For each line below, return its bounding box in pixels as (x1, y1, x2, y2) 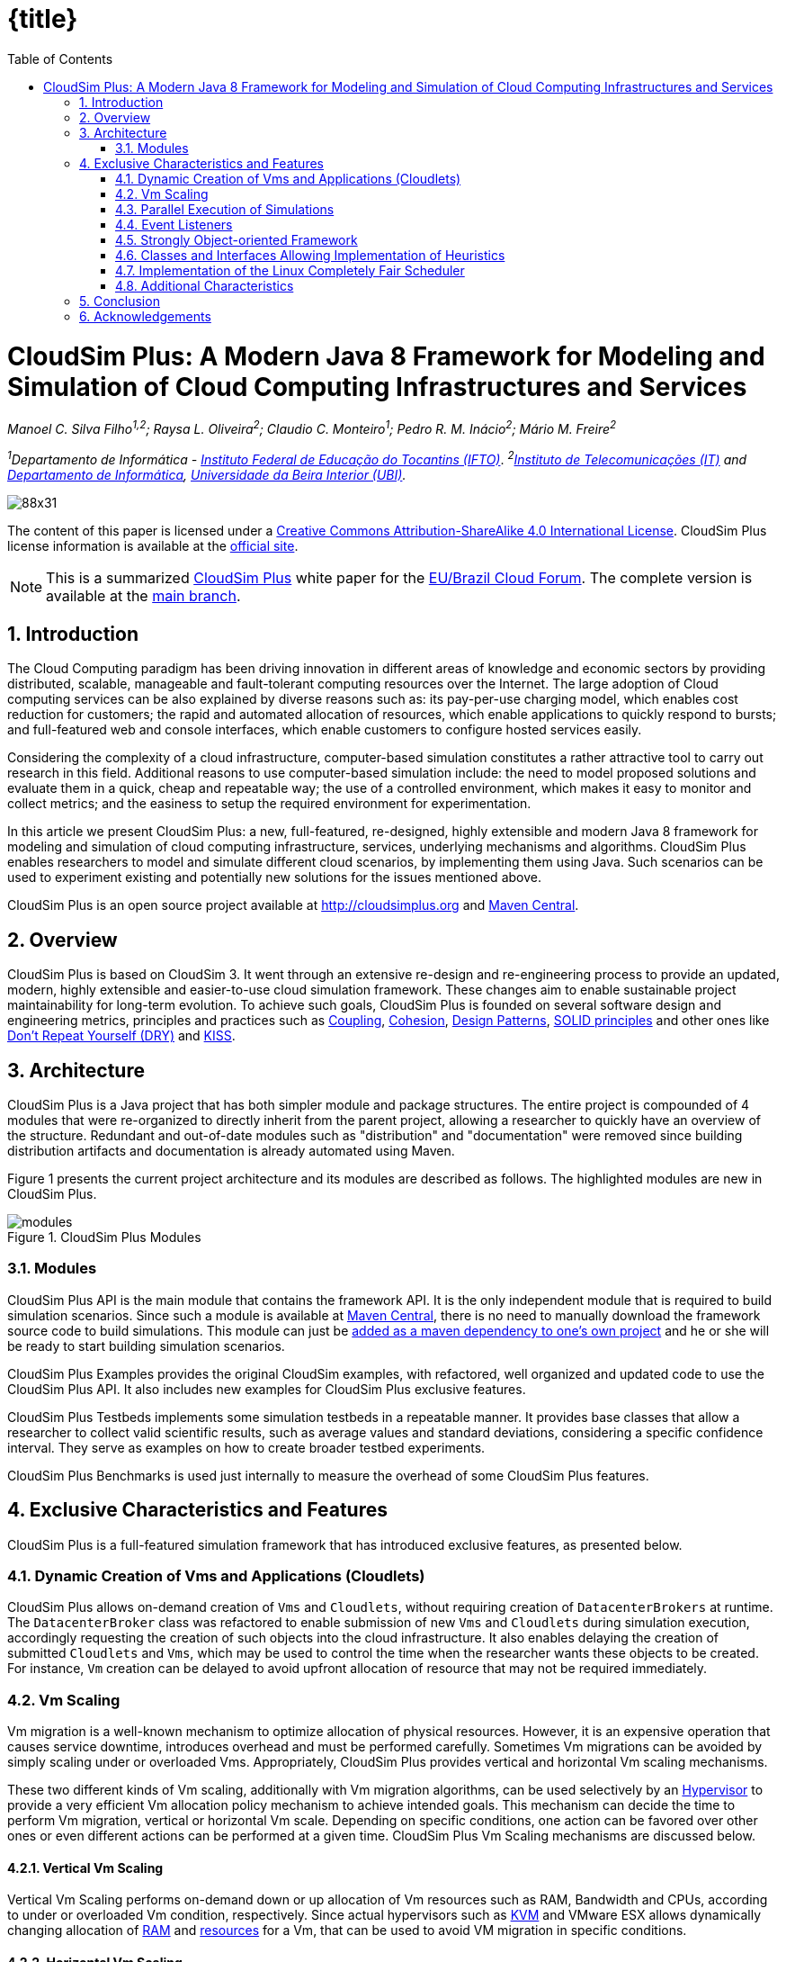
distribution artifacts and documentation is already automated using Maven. (7, 1143, 455, 1159)
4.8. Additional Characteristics (115, 277, 294, 293)
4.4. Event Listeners (115, 216, 233, 232)
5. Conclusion (79, 292, 160, 309)
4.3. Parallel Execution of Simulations (115, 201, 335, 217)
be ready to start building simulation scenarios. (7, 1337, 285, 1354)
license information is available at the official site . (7, 537, 299, 553)
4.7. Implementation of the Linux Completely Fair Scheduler (115, 262, 465, 278)
